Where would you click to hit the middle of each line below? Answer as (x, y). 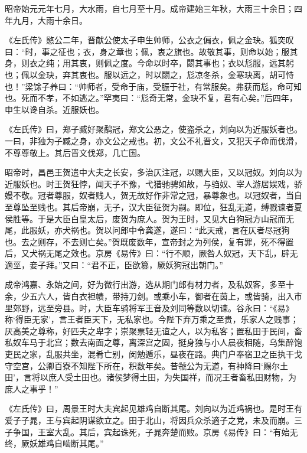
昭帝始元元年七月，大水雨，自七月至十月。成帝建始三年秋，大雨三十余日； (149, 8)
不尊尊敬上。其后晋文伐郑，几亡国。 (75, 152)
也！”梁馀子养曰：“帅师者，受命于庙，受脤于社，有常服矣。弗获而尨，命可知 (153, 86)
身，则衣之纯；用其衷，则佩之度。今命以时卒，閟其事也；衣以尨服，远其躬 (149, 63)
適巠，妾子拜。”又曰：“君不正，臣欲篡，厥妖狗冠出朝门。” (114, 264)
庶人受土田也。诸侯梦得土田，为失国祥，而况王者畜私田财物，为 (172, 377)
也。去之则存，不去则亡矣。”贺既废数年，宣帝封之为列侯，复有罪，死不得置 (149, 241)
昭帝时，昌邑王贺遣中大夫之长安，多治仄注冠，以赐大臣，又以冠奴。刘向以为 (153, 172)
